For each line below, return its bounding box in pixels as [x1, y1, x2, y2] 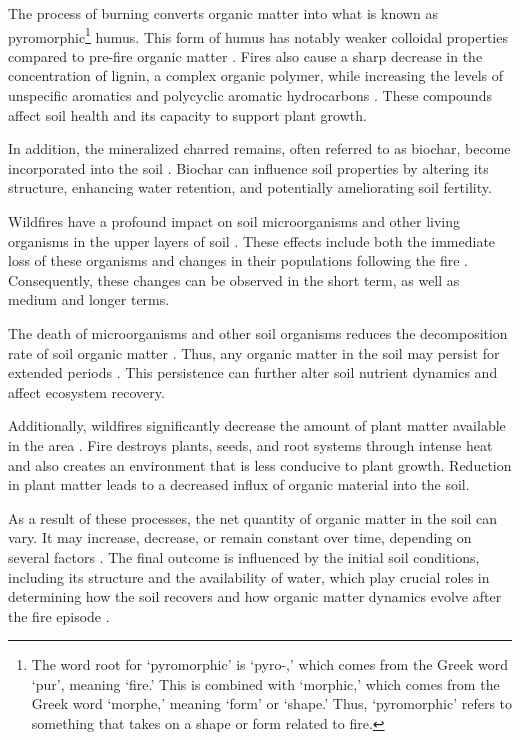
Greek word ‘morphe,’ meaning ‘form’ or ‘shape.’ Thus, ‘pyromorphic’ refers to [31, 693, 513, 714]
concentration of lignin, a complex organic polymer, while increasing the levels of [8, 65, 503, 86]
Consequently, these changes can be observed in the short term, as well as [8, 269, 460, 290]
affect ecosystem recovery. [8, 381, 165, 402]
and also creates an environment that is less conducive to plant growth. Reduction [8, 454, 512, 475]
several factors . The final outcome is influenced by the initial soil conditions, [8, 546, 480, 567]
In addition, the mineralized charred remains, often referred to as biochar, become [8, 138, 511, 159]
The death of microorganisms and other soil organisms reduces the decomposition [8, 322, 508, 343]
